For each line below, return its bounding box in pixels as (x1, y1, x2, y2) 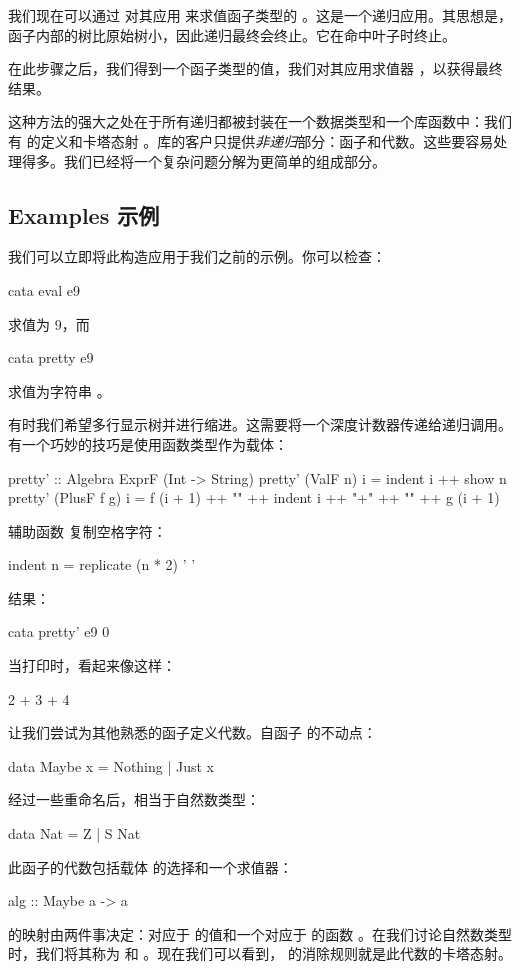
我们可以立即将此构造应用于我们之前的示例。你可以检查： (8, 246, 386, 267)
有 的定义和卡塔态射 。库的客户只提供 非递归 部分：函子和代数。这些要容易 (8, 130, 494, 151)
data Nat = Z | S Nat (8, 823, 141, 844)
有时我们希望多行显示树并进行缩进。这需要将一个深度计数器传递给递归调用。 (8, 414, 512, 435)
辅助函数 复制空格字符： (8, 520, 167, 541)
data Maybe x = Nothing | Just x (8, 755, 215, 776)
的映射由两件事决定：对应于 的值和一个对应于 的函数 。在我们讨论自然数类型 (8, 923, 512, 944)
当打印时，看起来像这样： (8, 655, 176, 676)
